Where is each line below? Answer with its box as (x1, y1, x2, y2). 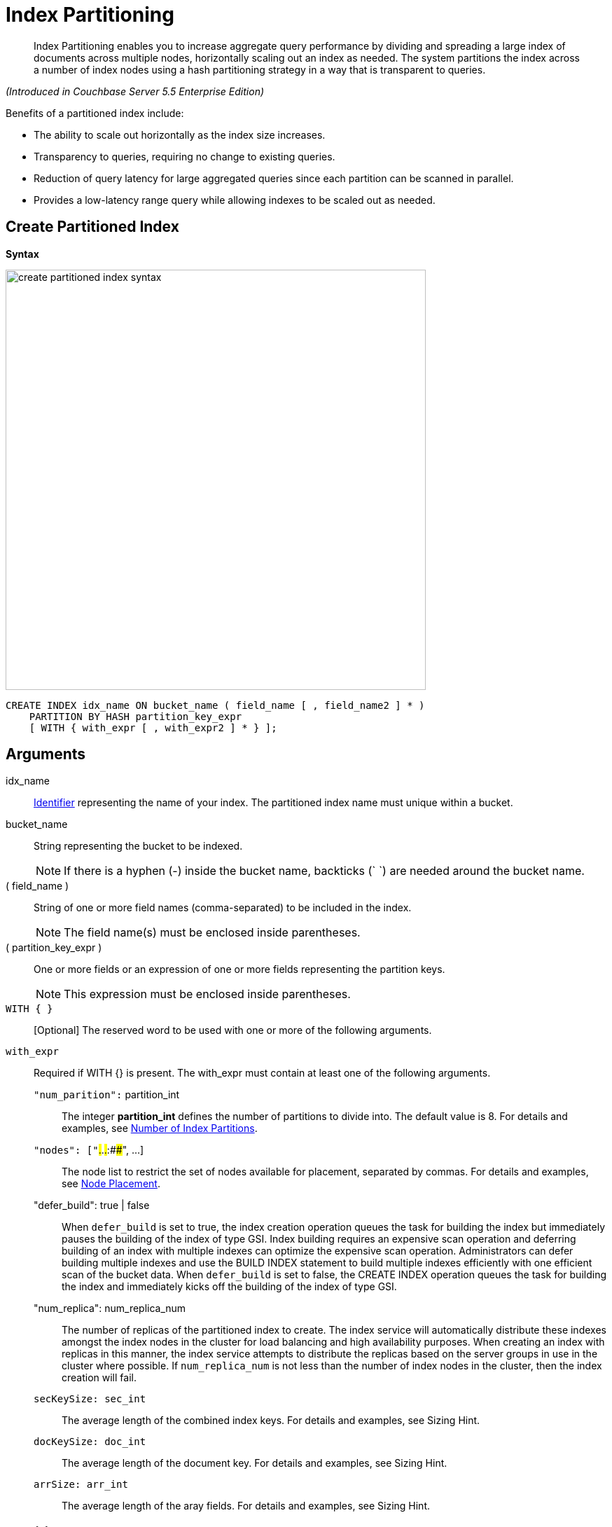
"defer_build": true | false (34, 1199, 150, 1212)
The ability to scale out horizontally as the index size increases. (34, 128, 326, 141)
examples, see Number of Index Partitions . (62, 1122, 258, 1135)
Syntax (6, 247, 39, 260)
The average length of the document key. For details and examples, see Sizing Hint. (62, 1457, 447, 1470)
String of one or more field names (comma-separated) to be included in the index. (34, 901, 412, 914)
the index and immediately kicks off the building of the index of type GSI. (62, 1280, 397, 1293)
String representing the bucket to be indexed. (34, 840, 243, 852)
